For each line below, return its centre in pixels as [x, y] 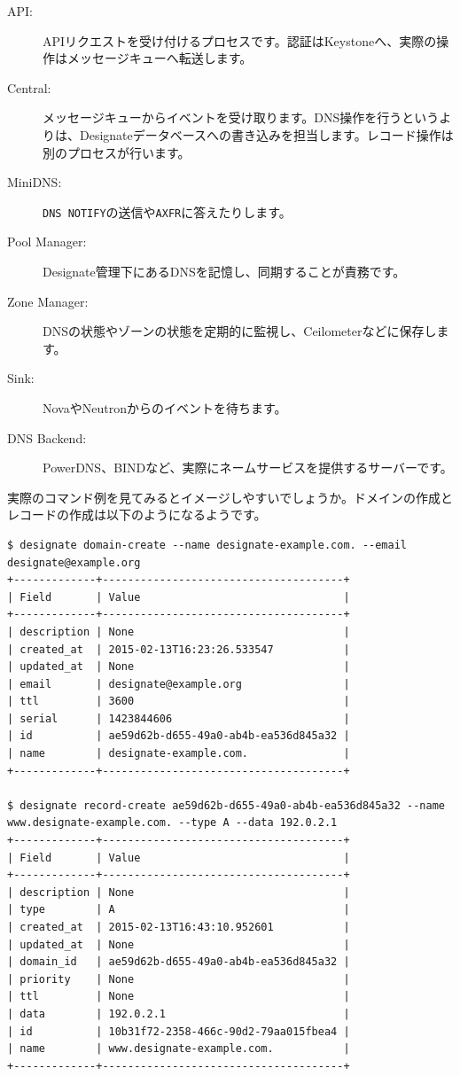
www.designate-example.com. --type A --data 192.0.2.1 [172, 823]
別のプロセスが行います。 [117, 152]
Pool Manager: [47, 242]
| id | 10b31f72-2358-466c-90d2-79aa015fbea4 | [179, 1031]
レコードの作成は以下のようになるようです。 [137, 515]
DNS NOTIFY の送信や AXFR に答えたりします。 [167, 211]
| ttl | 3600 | [179, 702]
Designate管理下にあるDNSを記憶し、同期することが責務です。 [224, 271]
